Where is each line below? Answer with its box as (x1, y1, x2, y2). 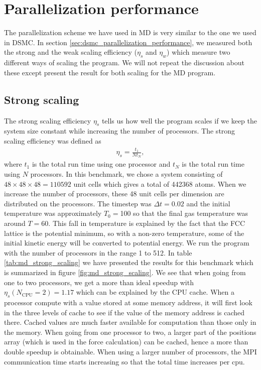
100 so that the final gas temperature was (120, 208, 248, 218)
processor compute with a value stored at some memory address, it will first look (4, 297, 252, 307)
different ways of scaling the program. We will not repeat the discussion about (4, 57, 244, 68)
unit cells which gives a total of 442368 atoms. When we (73, 178, 246, 189)
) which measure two (167, 47, 230, 57)
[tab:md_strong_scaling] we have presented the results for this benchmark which (4, 257, 253, 268)
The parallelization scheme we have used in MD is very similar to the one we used (4, 27, 256, 38)
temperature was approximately (4, 208, 102, 218)
